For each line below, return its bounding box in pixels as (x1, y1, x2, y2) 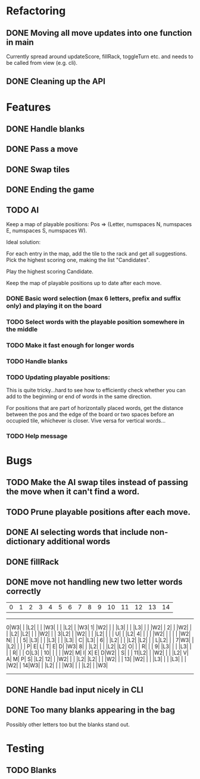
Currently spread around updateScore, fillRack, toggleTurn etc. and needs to (6, 53, 193, 60)
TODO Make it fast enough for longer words (6, 341, 135, 349)
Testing (6, 742, 45, 755)
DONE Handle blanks (6, 124, 85, 134)
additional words (46, 537, 111, 547)
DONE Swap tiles (6, 164, 70, 174)
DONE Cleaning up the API (6, 76, 106, 87)
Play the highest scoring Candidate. (6, 268, 94, 275)
